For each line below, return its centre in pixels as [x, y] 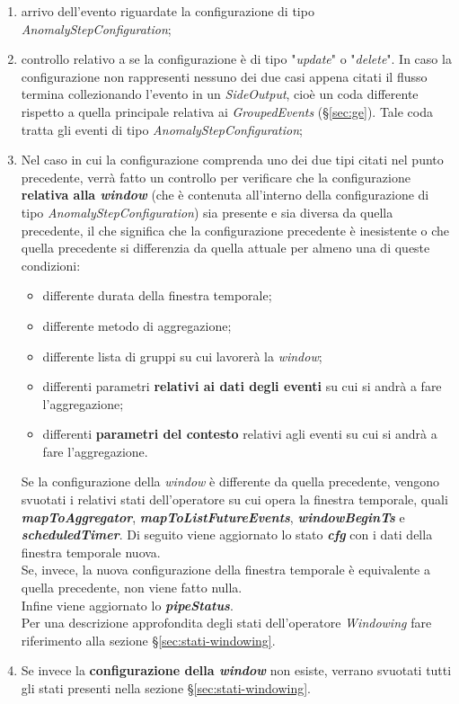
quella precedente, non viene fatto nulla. [132, 588]
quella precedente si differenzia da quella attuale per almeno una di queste [225, 248]
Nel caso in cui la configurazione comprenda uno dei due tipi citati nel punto [232, 160]
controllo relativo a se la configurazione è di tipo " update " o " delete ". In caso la [236, 59]
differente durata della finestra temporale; [157, 295]
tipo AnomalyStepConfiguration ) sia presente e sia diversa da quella [207, 212]
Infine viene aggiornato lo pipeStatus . [127, 605]
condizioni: [51, 265]
